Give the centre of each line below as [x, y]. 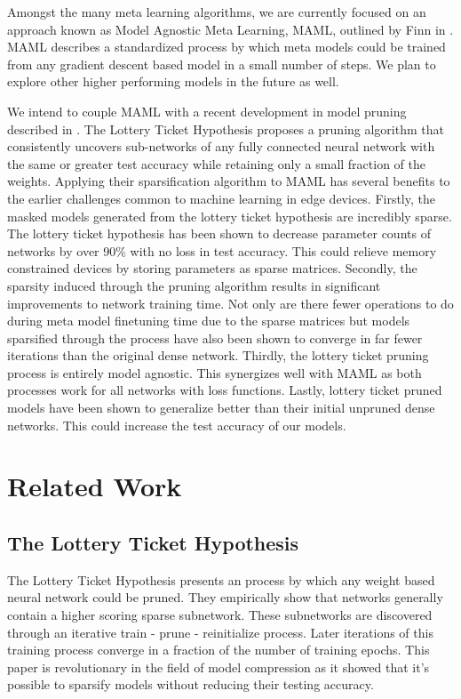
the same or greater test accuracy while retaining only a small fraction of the [216, 163]
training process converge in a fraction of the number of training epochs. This [219, 650]
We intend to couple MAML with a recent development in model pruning [207, 111]
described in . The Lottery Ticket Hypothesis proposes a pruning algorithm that [226, 129]
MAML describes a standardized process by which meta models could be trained [227, 47]
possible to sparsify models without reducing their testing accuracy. [191, 684]
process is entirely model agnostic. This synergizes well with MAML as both [215, 372]
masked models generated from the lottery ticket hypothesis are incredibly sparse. [230, 216]
